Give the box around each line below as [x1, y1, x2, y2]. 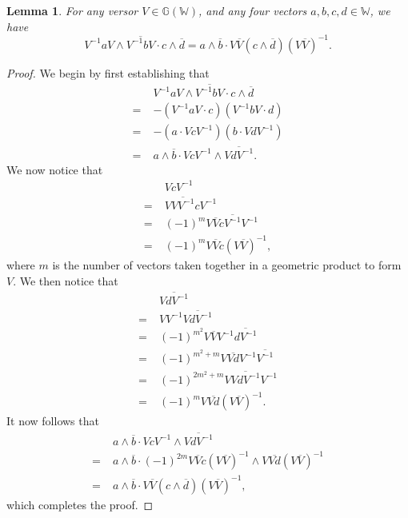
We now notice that [6, 161, 103, 177]
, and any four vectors [198, 2, 307, 18]
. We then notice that [13, 272, 118, 289]
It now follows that [6, 412, 99, 429]
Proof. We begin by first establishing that [6, 64, 210, 81]
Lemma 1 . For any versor [6, 2, 138, 18]
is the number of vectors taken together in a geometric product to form [52, 257, 402, 273]
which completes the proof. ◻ [6, 496, 154, 512]
